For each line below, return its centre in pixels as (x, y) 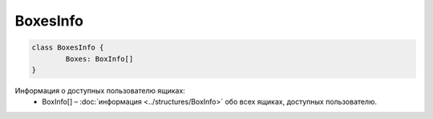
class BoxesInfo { (68, 48)
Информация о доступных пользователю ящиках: (100, 90)
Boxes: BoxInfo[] (99, 59)
